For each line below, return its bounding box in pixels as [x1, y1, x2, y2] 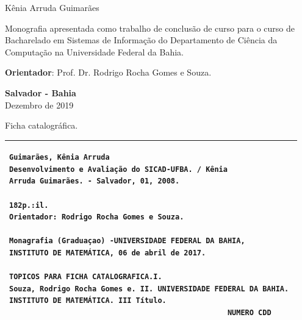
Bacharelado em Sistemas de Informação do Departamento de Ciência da [5, 34, 278, 46]
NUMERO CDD [227, 308, 271, 317]
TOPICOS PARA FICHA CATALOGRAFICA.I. [9, 272, 162, 282]
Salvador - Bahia [5, 86, 76, 99]
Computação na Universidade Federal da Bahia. [5, 45, 184, 58]
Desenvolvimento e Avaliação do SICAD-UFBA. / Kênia [9, 165, 228, 174]
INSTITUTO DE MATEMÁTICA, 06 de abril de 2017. [9, 249, 206, 257]
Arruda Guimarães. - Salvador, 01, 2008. [9, 177, 180, 186]
